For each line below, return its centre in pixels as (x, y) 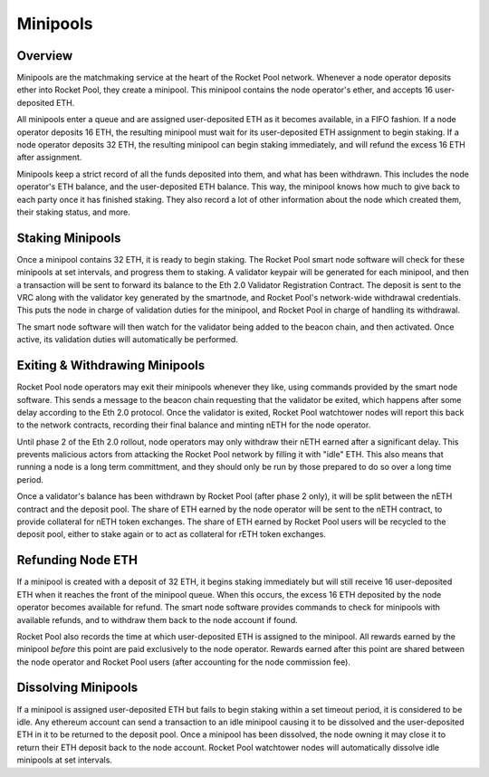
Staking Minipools (69, 238)
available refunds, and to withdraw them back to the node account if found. (157, 619)
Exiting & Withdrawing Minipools (111, 365)
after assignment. (49, 158)
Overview (45, 56)
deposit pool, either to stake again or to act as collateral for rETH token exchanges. (171, 534)
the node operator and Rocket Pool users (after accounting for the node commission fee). (183, 662)
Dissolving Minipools (77, 688)
